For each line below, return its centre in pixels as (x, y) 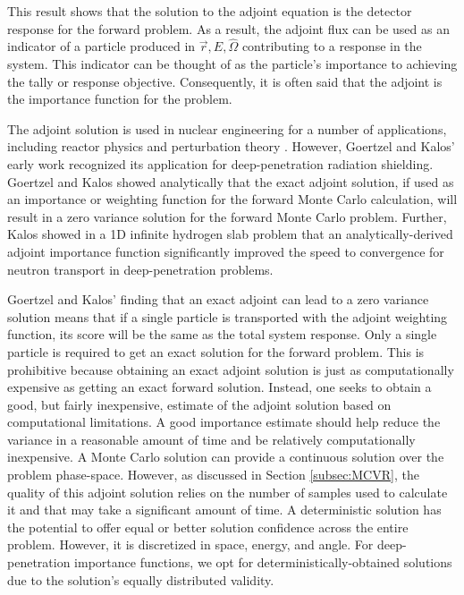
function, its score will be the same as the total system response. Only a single (222, 334)
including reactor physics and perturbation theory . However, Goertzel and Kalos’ (231, 146)
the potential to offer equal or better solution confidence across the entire (208, 527)
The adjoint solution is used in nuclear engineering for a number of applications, (227, 128)
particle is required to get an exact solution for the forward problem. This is (216, 351)
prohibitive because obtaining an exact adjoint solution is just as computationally (231, 369)
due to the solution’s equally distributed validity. (141, 579)
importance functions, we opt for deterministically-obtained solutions (263, 562)
